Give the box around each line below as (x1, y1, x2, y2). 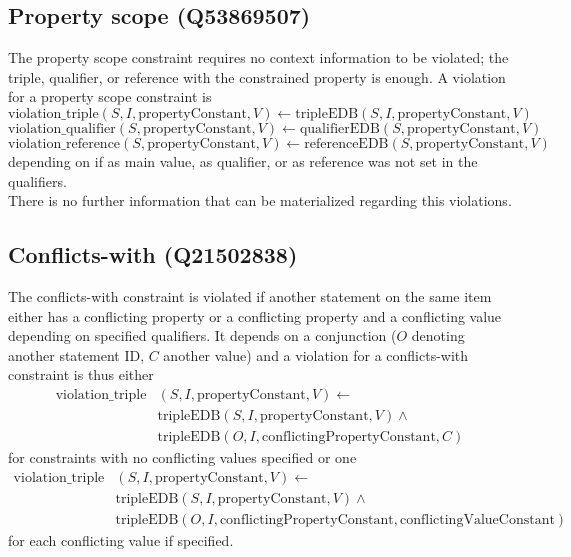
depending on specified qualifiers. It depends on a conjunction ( (8, 325, 397, 346)
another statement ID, (8, 344, 145, 365)
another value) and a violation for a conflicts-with (163, 344, 469, 365)
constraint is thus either (8, 364, 154, 385)
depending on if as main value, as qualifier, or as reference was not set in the (8, 150, 478, 171)
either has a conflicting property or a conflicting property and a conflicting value (8, 305, 502, 326)
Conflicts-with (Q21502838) (8, 239, 298, 270)
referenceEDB (304, 136, 389, 151)
